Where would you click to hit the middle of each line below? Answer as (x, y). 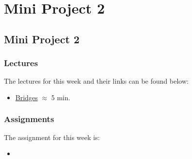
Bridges (26, 97)
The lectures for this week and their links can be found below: (96, 81)
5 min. (61, 97)
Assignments (29, 119)
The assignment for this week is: (52, 137)
